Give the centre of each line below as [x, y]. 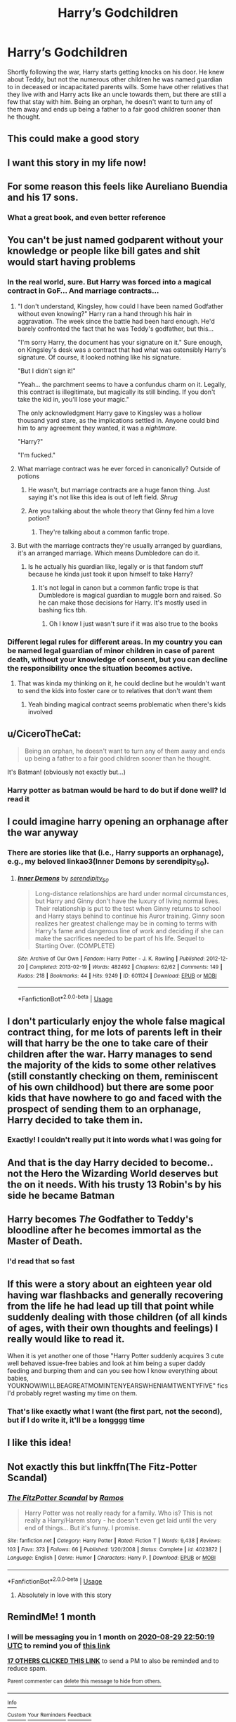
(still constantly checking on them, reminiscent [113, 1076]
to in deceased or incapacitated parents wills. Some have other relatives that [118, 86]
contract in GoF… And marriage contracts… [83, 291]
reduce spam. [27, 1669]
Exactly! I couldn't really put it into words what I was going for [114, 1140]
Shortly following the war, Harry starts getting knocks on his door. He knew [116, 72]
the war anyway [43, 833]
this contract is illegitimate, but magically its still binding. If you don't [116, 392]
